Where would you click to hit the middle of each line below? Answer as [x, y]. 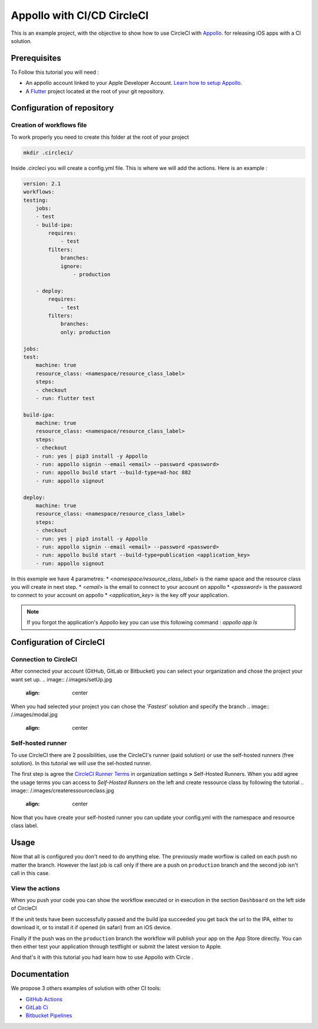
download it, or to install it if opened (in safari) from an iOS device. [91, 928]
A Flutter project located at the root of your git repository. [95, 91]
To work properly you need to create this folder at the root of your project [100, 137]
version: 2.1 [42, 183]
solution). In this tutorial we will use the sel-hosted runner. [81, 763]
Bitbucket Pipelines [49, 1015]
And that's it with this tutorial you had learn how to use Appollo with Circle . [102, 957]
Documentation [40, 974]
